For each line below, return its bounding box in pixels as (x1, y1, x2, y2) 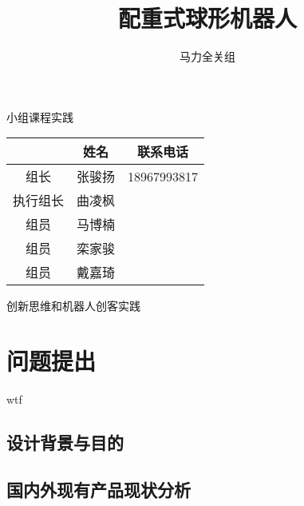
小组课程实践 (6, 108, 73, 125)
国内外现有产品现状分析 (6, 476, 191, 501)
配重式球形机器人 (117, 2, 297, 34)
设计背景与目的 (6, 430, 124, 455)
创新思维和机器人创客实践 (6, 297, 140, 314)
